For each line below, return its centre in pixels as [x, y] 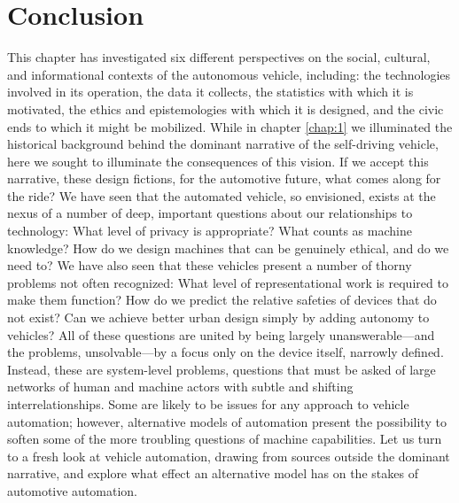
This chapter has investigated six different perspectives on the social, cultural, [219, 57]
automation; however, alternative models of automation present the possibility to [227, 421]
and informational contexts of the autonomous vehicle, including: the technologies [229, 74]
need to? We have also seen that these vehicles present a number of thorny [210, 265]
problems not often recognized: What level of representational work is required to [228, 282]
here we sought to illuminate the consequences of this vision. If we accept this [218, 161]
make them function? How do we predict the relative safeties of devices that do [222, 300]
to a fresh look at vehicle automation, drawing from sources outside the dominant [229, 456]
